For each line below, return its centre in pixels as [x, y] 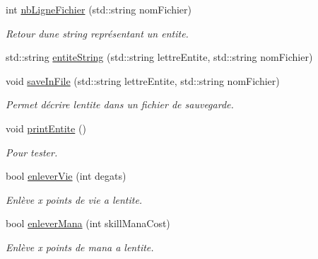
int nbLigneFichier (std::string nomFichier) [99, 9]
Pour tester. [32, 152]
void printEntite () [46, 128]
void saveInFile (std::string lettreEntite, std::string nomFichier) [143, 80]
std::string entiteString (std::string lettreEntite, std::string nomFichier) [159, 57]
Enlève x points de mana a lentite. [80, 247]
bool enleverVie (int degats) [66, 176]
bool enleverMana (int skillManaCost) [88, 223]
